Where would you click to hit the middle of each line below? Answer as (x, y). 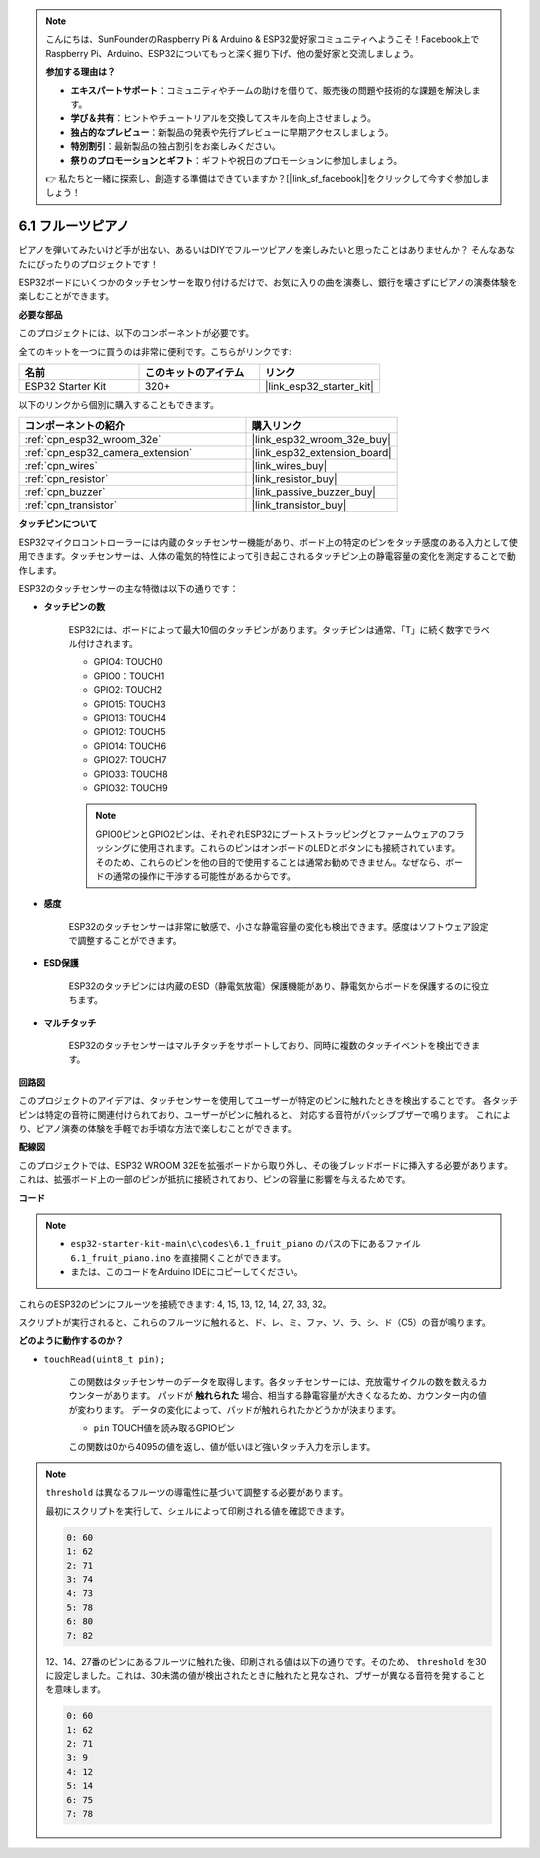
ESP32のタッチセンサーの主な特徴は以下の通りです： (128, 588)
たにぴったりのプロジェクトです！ (88, 264)
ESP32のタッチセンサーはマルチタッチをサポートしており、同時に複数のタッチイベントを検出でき (270, 1046)
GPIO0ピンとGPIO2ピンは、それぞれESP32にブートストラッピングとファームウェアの (271, 834)
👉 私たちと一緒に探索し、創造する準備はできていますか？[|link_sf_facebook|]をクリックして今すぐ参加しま (267, 178)
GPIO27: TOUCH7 (130, 760)
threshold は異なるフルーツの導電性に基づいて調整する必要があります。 (197, 1492)
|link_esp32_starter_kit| (319, 386)
